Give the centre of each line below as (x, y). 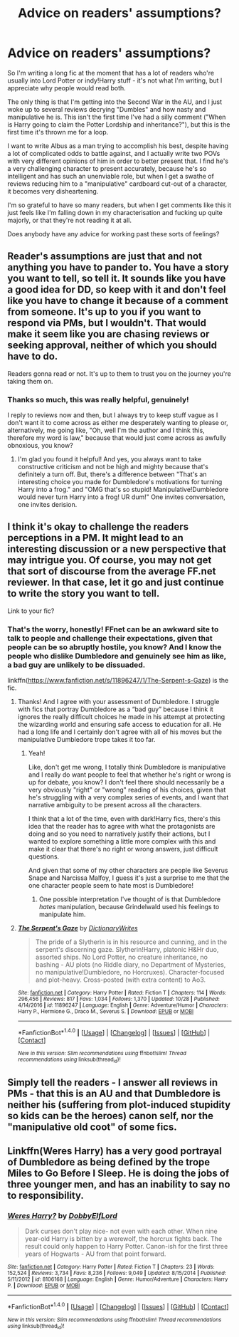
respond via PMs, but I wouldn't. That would (107, 323)
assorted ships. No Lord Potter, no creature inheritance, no (122, 957)
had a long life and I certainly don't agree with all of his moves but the (120, 732)
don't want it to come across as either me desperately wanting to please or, (118, 423)
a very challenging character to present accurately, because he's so (107, 168)
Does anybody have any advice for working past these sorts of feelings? (113, 234)
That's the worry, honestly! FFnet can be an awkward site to (113, 629)
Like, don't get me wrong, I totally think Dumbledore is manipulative (127, 767)
